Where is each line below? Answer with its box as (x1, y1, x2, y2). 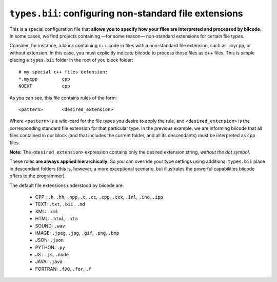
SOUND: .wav (35, 222, 65, 229)
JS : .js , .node (35, 252, 69, 258)
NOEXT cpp (18, 83, 70, 89)
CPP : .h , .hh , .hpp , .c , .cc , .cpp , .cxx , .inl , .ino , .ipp (35, 194, 164, 200)
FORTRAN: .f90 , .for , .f (35, 266, 92, 272)
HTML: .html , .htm (35, 216, 78, 222)
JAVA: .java (35, 258, 63, 265)
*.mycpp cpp (18, 76, 70, 82)
